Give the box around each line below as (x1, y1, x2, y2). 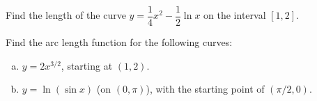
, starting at (61, 58, 113, 72)
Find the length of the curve (6, 8, 126, 22)
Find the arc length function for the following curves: (6, 35, 233, 49)
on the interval (203, 8, 266, 22)
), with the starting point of (146, 81, 265, 96)
